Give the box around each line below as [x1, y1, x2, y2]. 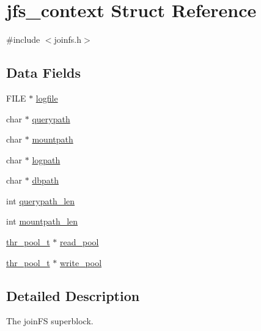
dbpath [32, 174, 59, 187]
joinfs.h [54, 33, 81, 46]
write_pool [59, 256, 102, 269]
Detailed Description [6, 286, 140, 305]
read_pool [59, 236, 99, 248]
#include [6, 33, 40, 46]
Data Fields [6, 63, 81, 82]
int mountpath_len [6, 215, 78, 228]
